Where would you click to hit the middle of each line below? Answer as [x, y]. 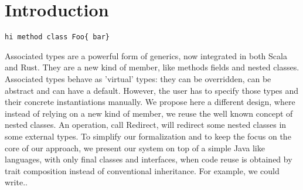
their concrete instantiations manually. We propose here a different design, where [150, 102]
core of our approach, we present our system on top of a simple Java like [135, 147]
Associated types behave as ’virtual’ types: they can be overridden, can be [138, 78]
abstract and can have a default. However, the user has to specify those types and [152, 90]
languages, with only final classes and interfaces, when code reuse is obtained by [149, 159]
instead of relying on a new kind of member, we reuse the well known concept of [149, 113]
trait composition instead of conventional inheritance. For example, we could [142, 170]
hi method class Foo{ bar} [57, 37]
